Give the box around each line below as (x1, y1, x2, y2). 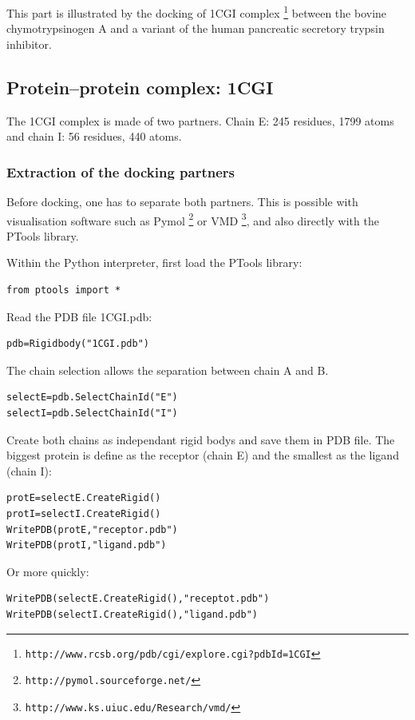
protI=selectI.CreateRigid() (6, 508, 161, 520)
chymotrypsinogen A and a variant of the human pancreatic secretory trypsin (6, 20, 385, 37)
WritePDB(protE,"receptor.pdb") (6, 523, 178, 535)
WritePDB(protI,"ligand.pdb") (6, 539, 167, 551)
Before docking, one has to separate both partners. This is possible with (6, 193, 358, 210)
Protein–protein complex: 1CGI (6, 74, 274, 99)
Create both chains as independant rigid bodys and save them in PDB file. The (6, 431, 395, 448)
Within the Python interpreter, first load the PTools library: (6, 254, 302, 271)
